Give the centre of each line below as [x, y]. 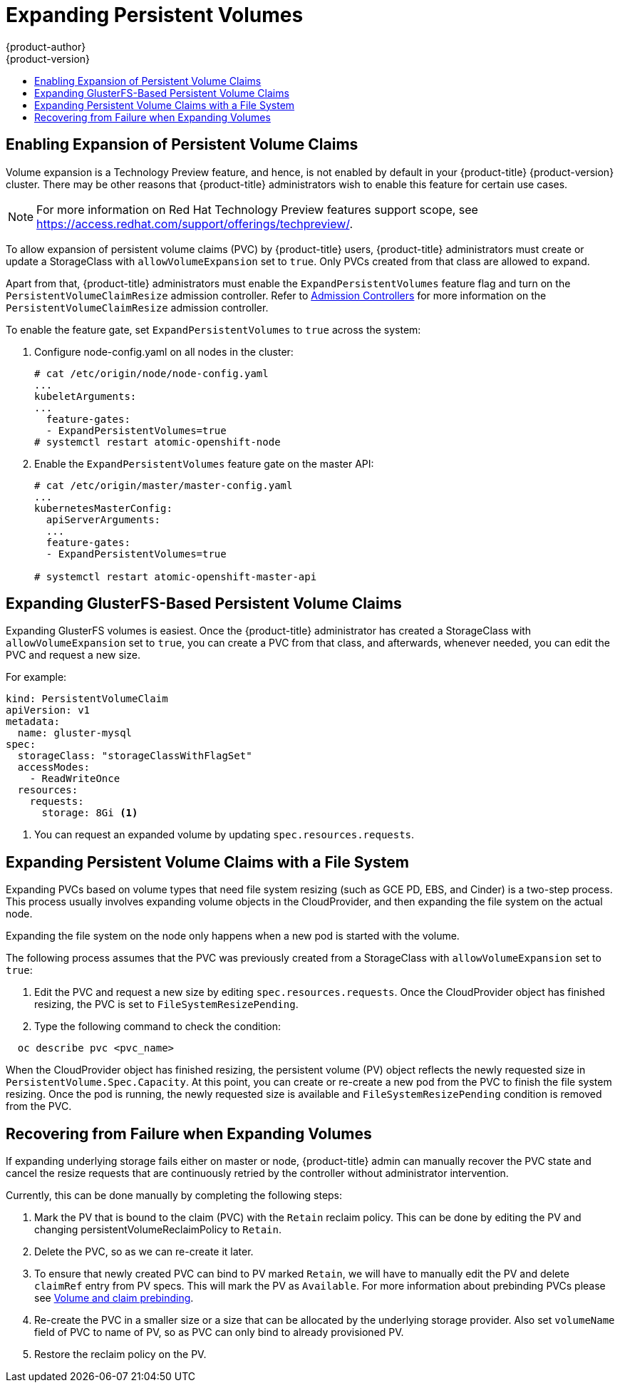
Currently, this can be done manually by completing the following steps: [174, 1196]
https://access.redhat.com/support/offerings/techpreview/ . [195, 223]
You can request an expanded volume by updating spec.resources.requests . [224, 835]
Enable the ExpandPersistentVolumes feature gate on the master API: [204, 463]
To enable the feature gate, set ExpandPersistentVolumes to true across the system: [213, 329]
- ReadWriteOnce [75, 779]
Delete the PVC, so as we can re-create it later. [144, 1252]
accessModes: [54, 767]
